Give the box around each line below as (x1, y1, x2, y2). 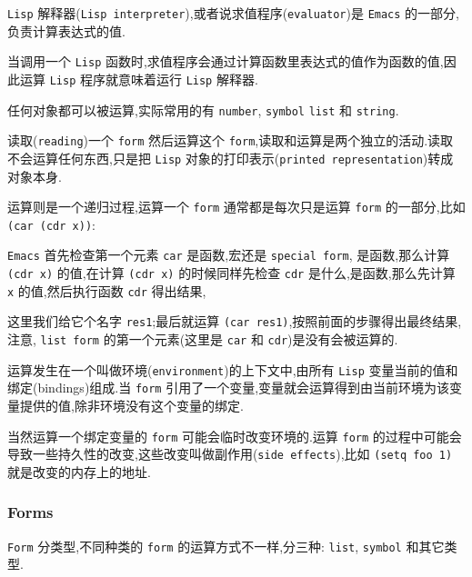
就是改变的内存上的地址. (7, 462, 151, 481)
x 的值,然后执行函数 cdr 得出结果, (7, 281, 206, 300)
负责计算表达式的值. (7, 21, 126, 40)
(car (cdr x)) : (7, 214, 95, 234)
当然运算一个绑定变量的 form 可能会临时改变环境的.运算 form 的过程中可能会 (7, 426, 462, 445)
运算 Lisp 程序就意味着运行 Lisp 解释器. (19, 69, 258, 88)
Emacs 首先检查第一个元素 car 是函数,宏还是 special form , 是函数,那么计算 (7, 245, 450, 264)
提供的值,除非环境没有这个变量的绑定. (19, 396, 244, 415)
